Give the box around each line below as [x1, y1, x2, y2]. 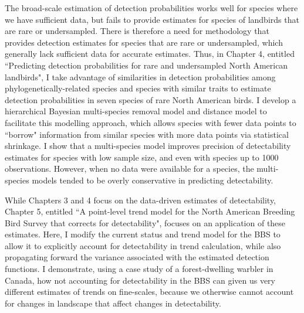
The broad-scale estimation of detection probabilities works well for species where [5, 2, 298, 13]
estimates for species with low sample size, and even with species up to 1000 [5, 151, 279, 163]
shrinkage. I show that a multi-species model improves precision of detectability [5, 140, 291, 152]
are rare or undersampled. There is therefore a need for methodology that [5, 25, 269, 37]
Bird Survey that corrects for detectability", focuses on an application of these [5, 216, 286, 229]
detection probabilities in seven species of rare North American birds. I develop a [5, 93, 296, 106]
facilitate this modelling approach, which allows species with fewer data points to [5, 116, 296, 128]
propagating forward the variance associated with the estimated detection [5, 251, 269, 263]
